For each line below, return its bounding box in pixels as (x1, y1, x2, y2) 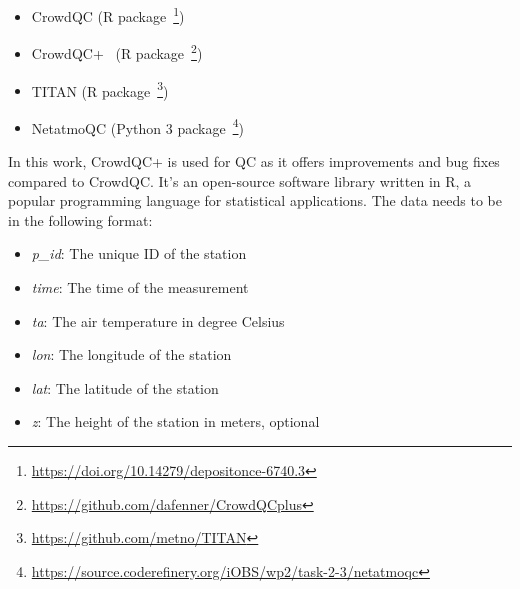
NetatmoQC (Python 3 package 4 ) (31, 114, 244, 138)
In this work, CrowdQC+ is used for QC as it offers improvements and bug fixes (8, 151, 500, 171)
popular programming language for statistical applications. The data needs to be (8, 190, 503, 211)
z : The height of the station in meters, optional (31, 411, 320, 432)
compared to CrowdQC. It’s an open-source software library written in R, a (8, 170, 472, 191)
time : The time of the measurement (31, 276, 249, 297)
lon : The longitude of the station (31, 344, 232, 365)
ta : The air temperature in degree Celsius (31, 310, 285, 331)
